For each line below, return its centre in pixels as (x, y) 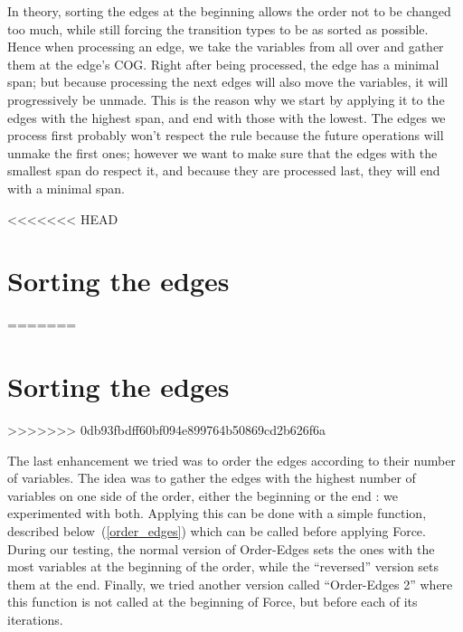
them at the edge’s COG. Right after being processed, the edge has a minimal (223, 64)
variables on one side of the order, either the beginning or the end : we (203, 495)
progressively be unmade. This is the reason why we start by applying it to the (226, 99)
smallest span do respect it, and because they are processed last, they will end (224, 170)
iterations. (35, 619)
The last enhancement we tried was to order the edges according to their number (231, 460)
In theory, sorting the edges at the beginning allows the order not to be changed (229, 11)
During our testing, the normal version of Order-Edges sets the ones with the (221, 548)
